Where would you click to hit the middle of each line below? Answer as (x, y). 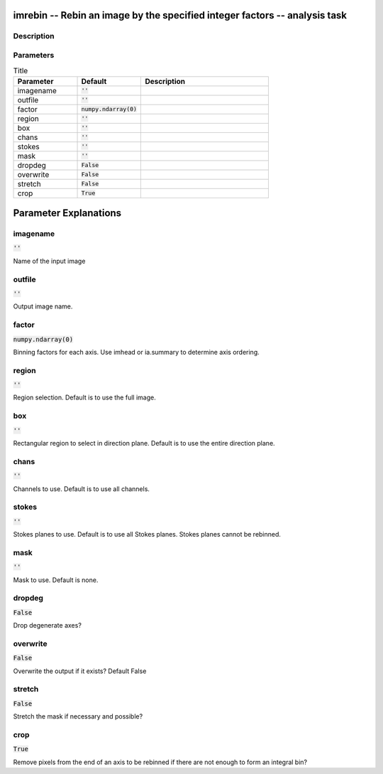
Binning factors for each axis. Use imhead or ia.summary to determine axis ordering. (136, 352)
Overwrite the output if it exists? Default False (80, 671)
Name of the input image (49, 261)
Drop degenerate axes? (47, 625)
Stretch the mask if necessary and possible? (78, 716)
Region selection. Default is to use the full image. (84, 397)
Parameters (34, 55)
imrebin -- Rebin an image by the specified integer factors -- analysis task (180, 15)
